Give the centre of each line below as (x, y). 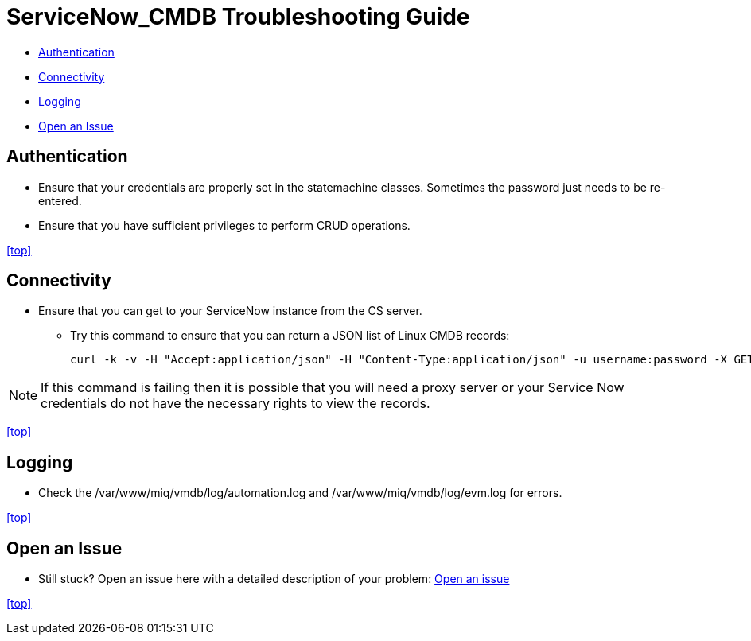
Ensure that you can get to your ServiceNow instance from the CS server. (230, 311)
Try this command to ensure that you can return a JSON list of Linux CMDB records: (290, 336)
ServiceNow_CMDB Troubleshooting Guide (238, 17)
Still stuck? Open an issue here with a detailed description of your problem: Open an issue (274, 579)
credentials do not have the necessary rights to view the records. (235, 404)
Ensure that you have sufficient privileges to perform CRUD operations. (224, 225)
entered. (60, 200)
